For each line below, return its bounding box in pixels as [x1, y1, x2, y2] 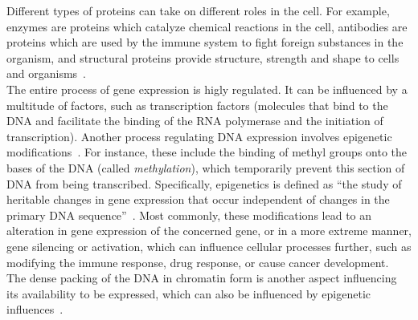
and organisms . [6, 65, 86, 82]
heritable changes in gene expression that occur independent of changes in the [6, 191, 390, 208]
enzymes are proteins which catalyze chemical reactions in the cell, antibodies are [6, 18, 408, 34]
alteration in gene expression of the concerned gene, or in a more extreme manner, [6, 222, 412, 239]
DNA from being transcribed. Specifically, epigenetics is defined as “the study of [6, 175, 402, 192]
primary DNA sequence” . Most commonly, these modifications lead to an [6, 206, 372, 223]
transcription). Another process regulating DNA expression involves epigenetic [6, 128, 392, 144]
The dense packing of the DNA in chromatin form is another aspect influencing [6, 269, 397, 286]
